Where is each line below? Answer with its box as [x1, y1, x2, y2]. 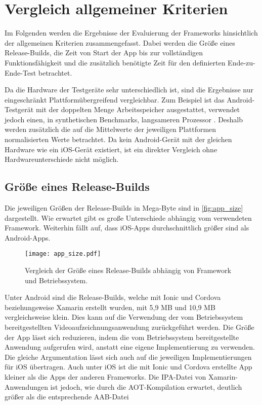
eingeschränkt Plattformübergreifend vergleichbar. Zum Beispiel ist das [5, 94, 225, 105]
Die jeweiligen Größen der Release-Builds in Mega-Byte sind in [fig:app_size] [5, 203, 243, 213]
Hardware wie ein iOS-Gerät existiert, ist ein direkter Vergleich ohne [5, 144, 217, 154]
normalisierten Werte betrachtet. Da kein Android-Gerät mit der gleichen [5, 134, 232, 145]
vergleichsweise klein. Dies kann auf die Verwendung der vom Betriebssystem [5, 312, 243, 322]
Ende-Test [5, 67, 36, 78]
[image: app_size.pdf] [25, 250, 101, 258]
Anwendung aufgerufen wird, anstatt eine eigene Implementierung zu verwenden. [5, 342, 255, 352]
